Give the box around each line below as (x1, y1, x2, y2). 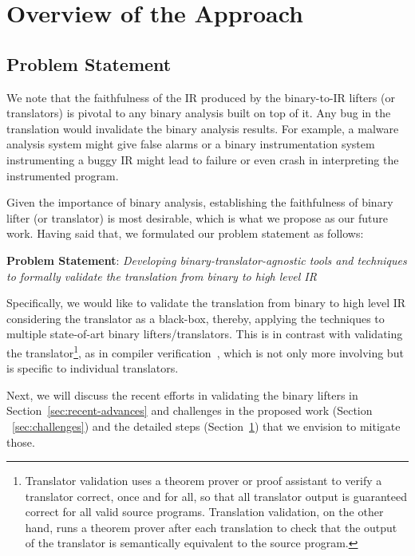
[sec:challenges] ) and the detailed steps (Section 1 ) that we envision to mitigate (12, 417, 401, 434)
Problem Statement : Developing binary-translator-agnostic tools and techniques (6, 251, 407, 268)
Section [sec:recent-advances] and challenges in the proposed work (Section (6, 402, 373, 419)
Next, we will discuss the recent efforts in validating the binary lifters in (6, 386, 358, 403)
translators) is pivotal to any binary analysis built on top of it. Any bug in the (6, 104, 391, 121)
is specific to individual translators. (6, 360, 179, 377)
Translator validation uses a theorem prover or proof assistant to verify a (25, 472, 382, 489)
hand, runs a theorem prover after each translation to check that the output (25, 519, 397, 535)
